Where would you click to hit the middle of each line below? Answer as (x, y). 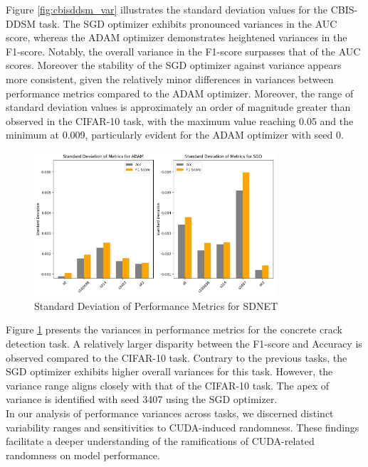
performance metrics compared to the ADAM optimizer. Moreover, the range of (180, 93)
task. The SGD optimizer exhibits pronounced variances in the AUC (188, 23)
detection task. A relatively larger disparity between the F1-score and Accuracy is (184, 344)
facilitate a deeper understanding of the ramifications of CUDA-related (160, 441)
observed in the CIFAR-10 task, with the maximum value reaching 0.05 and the (180, 120)
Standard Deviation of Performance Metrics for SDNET (156, 305)
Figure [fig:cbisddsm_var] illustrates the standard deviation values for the (167, 9)
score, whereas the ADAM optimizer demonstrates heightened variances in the (177, 37)
